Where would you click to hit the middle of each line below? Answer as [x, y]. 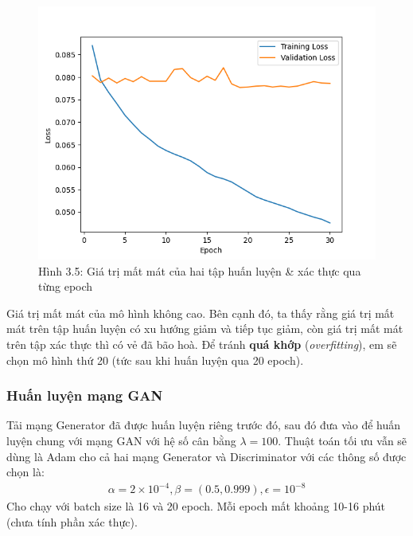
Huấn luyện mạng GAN [85, 395]
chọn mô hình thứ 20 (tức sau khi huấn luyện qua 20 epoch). [155, 360]
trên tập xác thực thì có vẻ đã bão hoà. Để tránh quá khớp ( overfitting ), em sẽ [202, 344]
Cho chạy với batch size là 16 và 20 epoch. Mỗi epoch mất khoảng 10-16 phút [196, 506]
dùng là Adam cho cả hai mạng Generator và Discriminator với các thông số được [206, 456]
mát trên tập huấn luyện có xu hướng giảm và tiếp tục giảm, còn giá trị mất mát [205, 329]
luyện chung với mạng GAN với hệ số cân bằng [121, 440]
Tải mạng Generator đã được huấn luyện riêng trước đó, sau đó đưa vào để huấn [204, 425]
